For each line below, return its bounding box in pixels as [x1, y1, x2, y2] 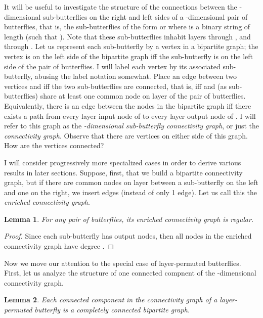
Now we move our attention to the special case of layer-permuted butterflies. [4, 257, 241, 268]
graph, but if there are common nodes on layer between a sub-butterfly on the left [4, 177, 258, 188]
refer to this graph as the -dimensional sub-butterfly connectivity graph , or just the [4, 120, 259, 131]
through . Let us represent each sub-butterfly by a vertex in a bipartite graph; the [4, 41, 258, 52]
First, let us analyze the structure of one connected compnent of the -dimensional [4, 267, 256, 278]
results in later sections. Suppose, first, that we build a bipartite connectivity [4, 167, 243, 177]
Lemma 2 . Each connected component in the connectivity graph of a [4, 294, 217, 305]
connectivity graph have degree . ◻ [4, 241, 114, 251]
